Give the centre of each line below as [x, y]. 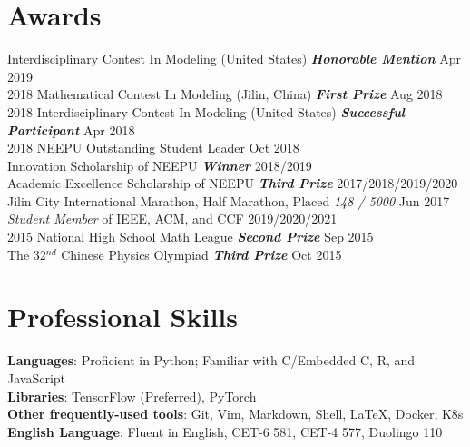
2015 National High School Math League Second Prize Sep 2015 [191, 237]
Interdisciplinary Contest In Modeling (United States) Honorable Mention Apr [235, 59]
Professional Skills [123, 317]
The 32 [27, 254]
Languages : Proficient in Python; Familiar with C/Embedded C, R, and [211, 360]
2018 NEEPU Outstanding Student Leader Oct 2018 [153, 148]
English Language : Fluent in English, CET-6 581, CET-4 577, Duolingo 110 [225, 431]
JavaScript [37, 377]
